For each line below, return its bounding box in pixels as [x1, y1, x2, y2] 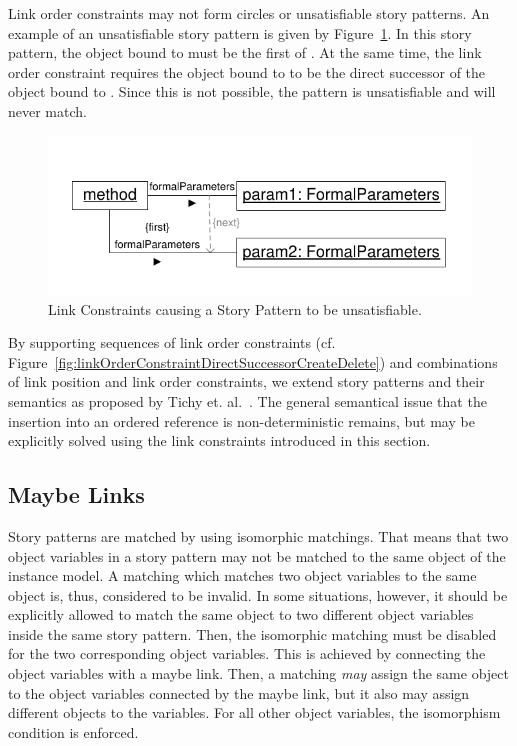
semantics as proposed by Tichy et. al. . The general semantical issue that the [8, 390, 487, 411]
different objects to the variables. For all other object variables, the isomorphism [8, 702, 501, 723]
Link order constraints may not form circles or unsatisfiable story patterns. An [8, 3, 490, 23]
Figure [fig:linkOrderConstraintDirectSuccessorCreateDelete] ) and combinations [8, 351, 498, 372]
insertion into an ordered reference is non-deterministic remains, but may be [8, 410, 475, 431]
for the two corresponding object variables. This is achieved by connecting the [8, 643, 486, 664]
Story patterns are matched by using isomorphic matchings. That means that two [8, 525, 509, 546]
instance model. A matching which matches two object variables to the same [8, 565, 477, 586]
